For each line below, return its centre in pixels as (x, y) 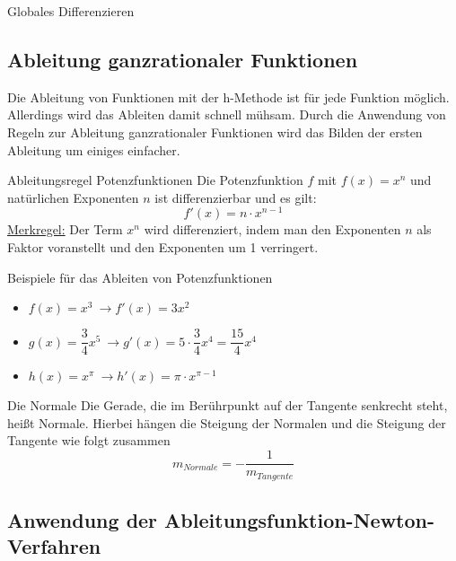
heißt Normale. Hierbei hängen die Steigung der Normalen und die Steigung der (227, 422)
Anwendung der (83, 519)
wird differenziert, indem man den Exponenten (272, 229)
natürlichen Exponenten (73, 197)
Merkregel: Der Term (65, 229)
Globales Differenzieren (71, 11)
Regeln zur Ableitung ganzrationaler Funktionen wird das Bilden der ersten (215, 131)
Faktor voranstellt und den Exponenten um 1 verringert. (163, 247)
